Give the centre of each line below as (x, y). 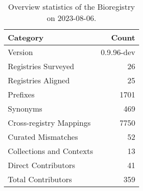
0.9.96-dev (118, 52)
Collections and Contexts (51, 151)
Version (20, 52)
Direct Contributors (42, 165)
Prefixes (21, 94)
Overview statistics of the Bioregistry (71, 7)
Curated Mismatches (43, 137)
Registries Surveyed (41, 66)
